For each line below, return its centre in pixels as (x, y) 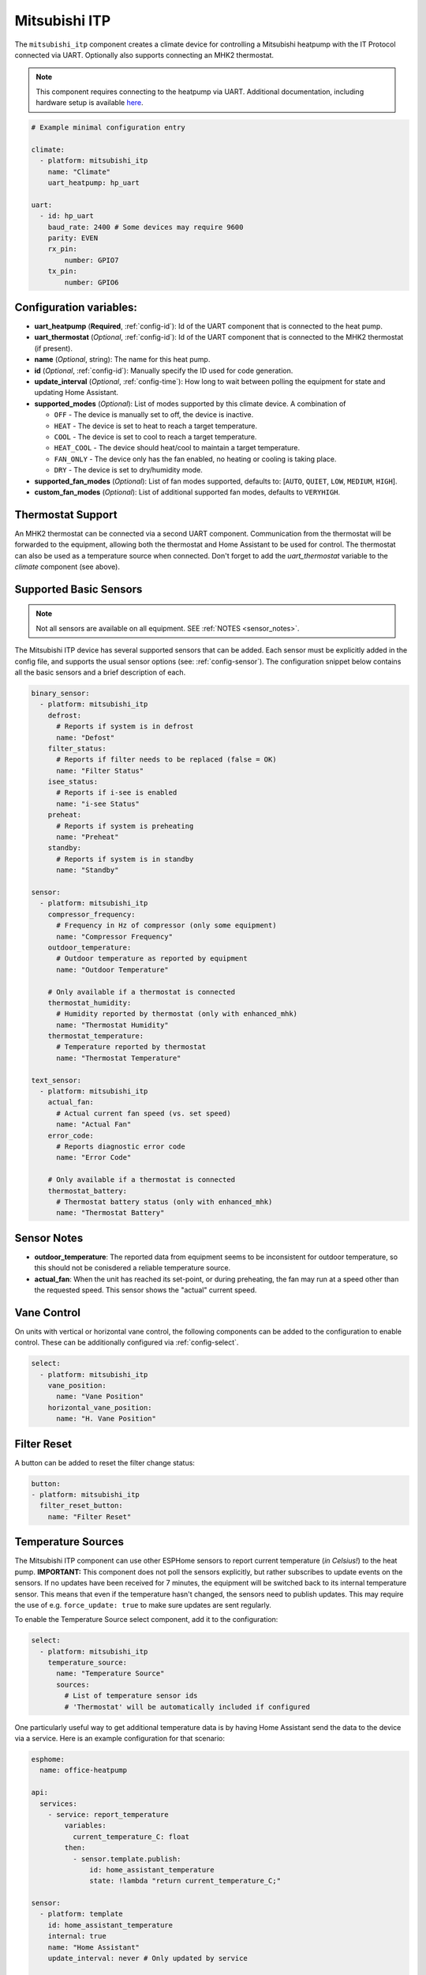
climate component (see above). (67, 566)
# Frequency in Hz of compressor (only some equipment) (166, 925)
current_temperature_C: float (131, 1836)
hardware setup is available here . (90, 103)
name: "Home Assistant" (93, 1947)
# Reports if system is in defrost (125, 726)
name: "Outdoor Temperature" (112, 969)
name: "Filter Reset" (90, 1516)
